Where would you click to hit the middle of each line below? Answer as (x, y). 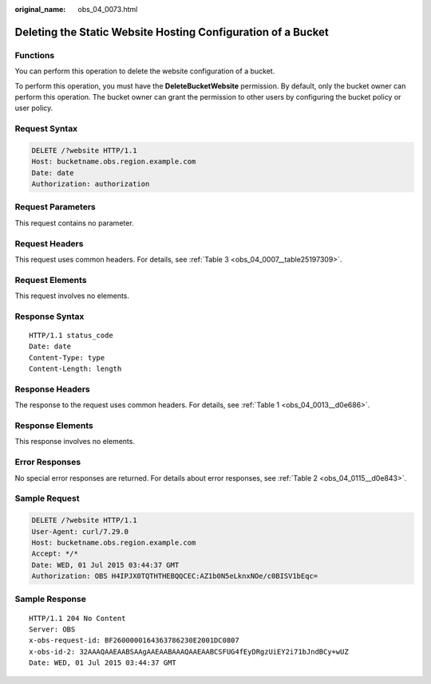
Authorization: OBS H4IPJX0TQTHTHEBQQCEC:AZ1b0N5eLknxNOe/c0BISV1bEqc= (175, 576)
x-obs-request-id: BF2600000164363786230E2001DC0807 (134, 641)
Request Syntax (46, 129)
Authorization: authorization (91, 184)
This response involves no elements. (75, 442)
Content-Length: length (75, 369)
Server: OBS (52, 629)
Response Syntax (49, 316)
